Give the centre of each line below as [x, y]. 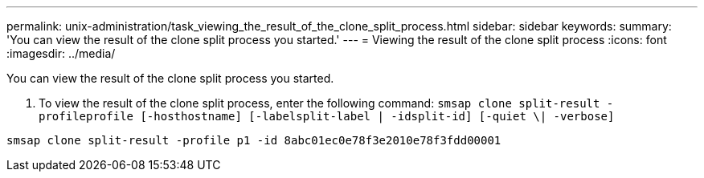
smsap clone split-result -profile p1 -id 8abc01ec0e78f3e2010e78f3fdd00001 [254, 140]
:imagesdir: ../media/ [61, 53]
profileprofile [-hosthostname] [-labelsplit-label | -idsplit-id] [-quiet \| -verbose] [327, 116]
